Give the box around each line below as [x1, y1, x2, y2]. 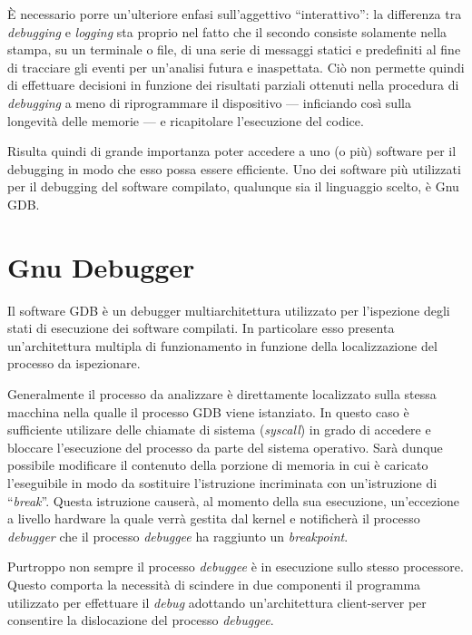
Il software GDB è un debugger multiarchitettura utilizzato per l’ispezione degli [7, 300, 450, 319]
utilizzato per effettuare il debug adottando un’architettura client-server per [7, 592, 427, 611]
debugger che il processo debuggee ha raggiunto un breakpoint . [7, 526, 349, 545]
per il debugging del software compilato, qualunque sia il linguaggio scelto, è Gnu [7, 177, 459, 196]
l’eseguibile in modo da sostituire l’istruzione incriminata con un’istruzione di [7, 474, 438, 492]
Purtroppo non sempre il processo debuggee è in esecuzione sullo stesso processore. [7, 557, 464, 576]
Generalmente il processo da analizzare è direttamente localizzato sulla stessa [7, 385, 437, 404]
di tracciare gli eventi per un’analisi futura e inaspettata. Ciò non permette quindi [7, 57, 465, 76]
